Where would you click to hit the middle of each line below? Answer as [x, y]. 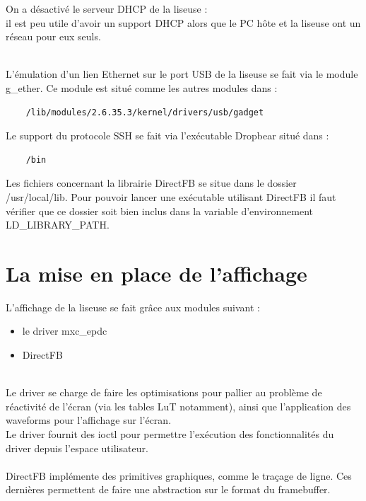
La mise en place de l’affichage [157, 273]
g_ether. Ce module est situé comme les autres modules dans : [142, 87]
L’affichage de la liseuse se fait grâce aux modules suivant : [133, 307]
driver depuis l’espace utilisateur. [77, 448]
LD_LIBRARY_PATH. [58, 225]
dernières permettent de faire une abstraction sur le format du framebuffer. [168, 489]
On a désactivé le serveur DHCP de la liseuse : [107, 8]
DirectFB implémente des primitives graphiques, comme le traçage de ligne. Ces [179, 475]
